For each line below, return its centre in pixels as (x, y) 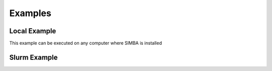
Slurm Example (33, 57)
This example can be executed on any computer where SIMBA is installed (86, 43)
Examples (30, 13)
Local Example (33, 31)
